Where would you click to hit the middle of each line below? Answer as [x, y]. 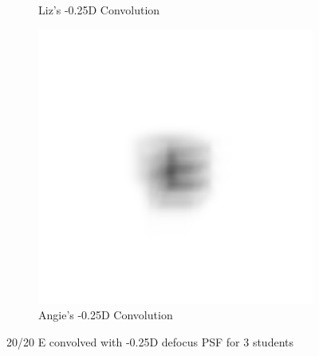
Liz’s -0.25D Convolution [99, 10]
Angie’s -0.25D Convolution [106, 315]
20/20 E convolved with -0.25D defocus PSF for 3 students [150, 341]
